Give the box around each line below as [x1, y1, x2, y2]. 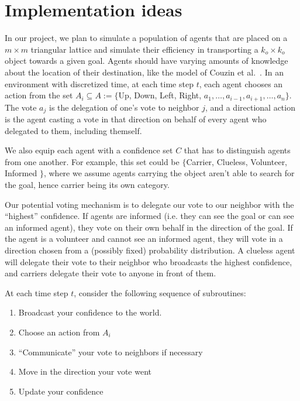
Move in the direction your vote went [18, 365, 151, 378]
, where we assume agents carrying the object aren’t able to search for [43, 167, 295, 179]
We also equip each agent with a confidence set [5, 144, 173, 156]
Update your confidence [18, 385, 104, 397]
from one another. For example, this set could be [5, 155, 180, 167]
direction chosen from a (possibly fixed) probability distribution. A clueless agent [5, 244, 295, 256]
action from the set [5, 89, 73, 101]
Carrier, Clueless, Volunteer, [186, 155, 288, 167]
